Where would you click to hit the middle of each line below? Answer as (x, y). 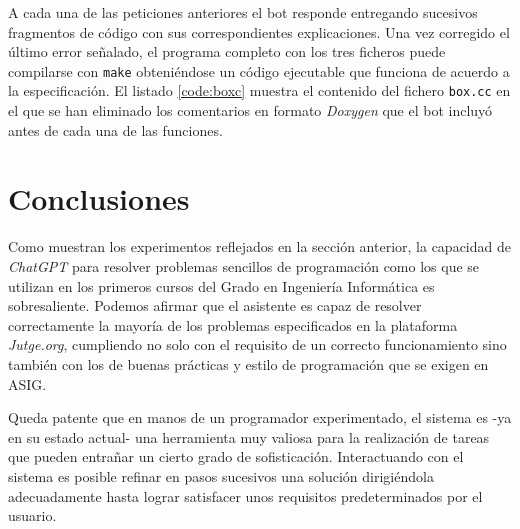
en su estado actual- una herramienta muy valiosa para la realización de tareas (249, 436)
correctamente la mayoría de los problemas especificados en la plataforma (233, 324)
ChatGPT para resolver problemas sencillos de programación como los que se (244, 266)
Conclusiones (99, 198)
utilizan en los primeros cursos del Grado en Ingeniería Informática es (221, 285)
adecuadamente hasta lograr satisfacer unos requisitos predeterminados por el (245, 495)
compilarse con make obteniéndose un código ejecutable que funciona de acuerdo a (259, 70)
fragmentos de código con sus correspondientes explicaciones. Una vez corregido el (259, 31)
